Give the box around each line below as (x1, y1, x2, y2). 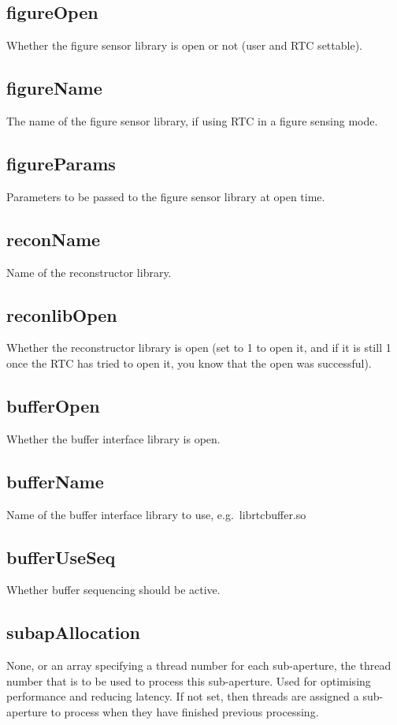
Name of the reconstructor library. (6, 263, 172, 280)
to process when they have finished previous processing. (50, 703, 319, 719)
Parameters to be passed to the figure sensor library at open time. (6, 188, 325, 204)
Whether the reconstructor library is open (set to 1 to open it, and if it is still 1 (6, 339, 391, 356)
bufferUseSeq (6, 544, 116, 569)
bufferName (6, 469, 104, 493)
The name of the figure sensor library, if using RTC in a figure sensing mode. (6, 113, 378, 129)
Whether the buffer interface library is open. (6, 430, 221, 447)
